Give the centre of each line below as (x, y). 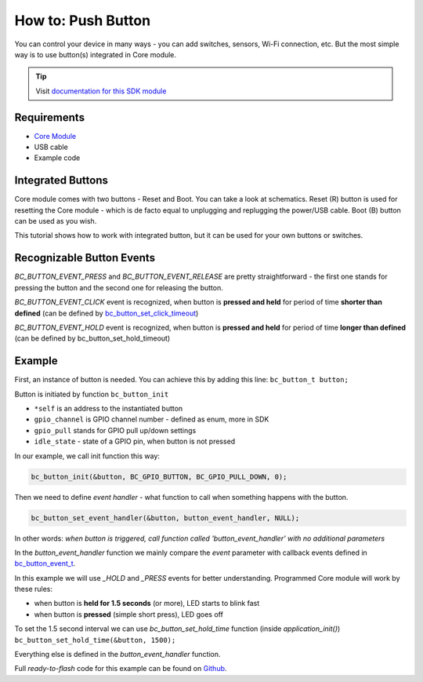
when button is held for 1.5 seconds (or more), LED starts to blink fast (147, 604)
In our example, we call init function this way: (87, 456)
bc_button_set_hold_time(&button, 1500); (95, 640)
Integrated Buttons (61, 181)
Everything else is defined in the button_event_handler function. (117, 655)
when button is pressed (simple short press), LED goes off (128, 614)
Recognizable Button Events (85, 258)
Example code (57, 158)
